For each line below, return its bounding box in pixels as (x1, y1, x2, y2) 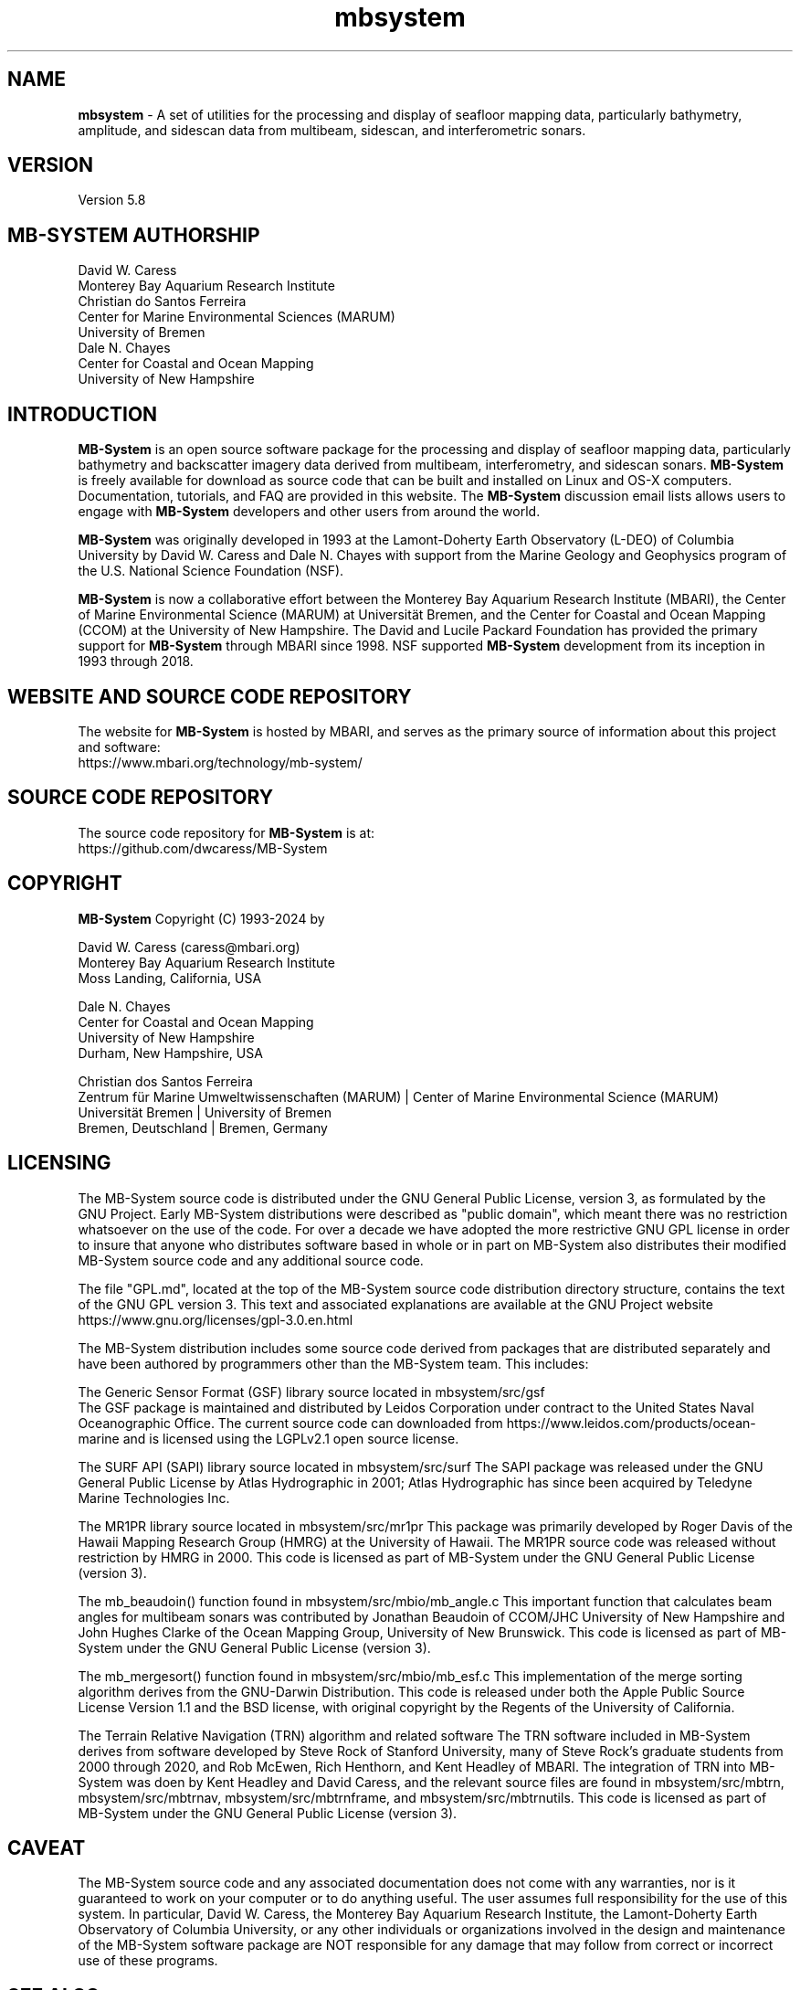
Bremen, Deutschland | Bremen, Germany (78, 1119, 328, 1136)
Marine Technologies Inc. (78, 1489, 230, 1506)
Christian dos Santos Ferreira (78, 1073, 253, 1089)
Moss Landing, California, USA (78, 969, 262, 986)
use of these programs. (78, 1953, 218, 1969)
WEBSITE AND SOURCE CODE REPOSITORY (7, 684, 412, 708)
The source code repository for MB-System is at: (78, 824, 375, 841)
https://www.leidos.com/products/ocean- (506, 1414, 756, 1431)
